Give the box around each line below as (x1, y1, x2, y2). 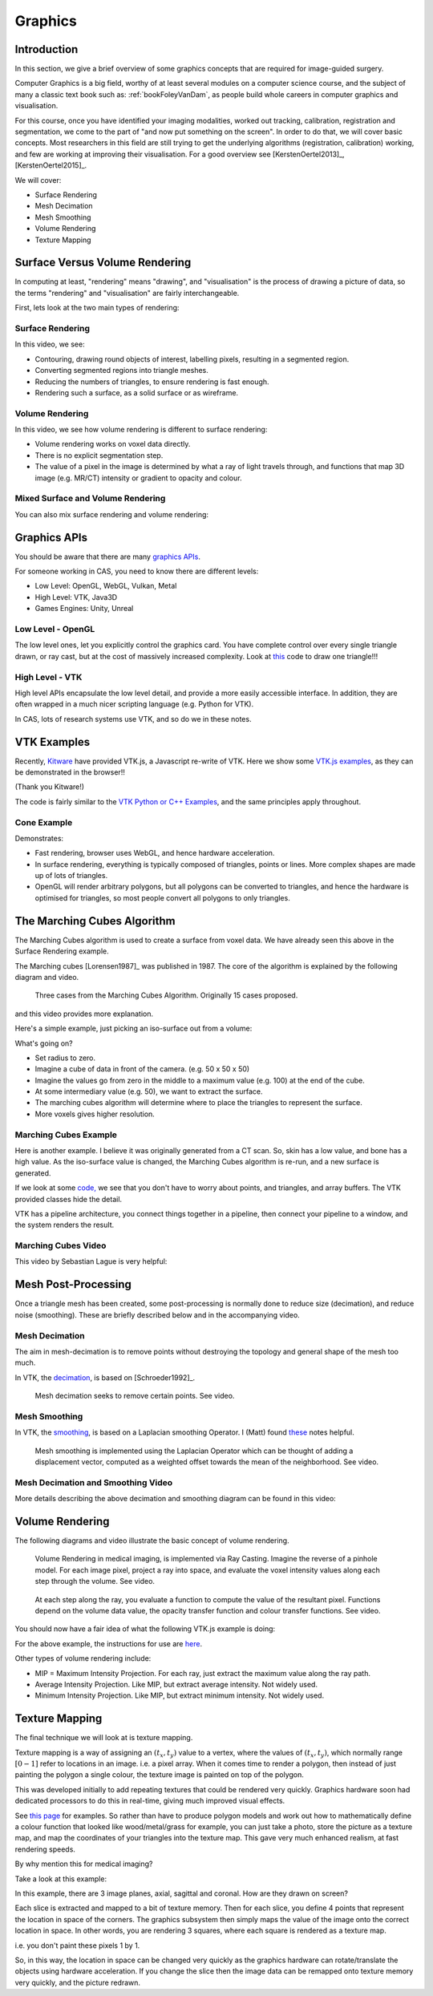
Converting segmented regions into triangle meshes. (34, 366, 208, 375)
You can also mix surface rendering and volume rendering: (14, 509, 208, 519)
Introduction (14, 43, 79, 56)
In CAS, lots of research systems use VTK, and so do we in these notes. (14, 714, 252, 723)
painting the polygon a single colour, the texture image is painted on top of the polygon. (14, 1770, 305, 1779)
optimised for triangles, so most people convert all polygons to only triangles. (34, 893, 290, 902)
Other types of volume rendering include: (14, 1654, 152, 1663)
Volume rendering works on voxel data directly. (34, 439, 191, 449)
